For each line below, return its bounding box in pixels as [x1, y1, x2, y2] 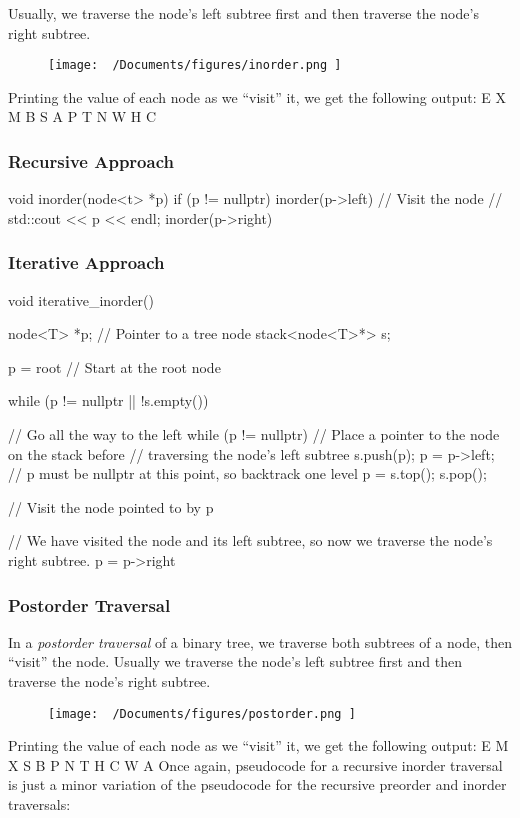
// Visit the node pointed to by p [8, 496, 214, 517]
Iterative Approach [8, 250, 165, 275]
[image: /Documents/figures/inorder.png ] [48, 58, 342, 73]
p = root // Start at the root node [8, 356, 221, 377]
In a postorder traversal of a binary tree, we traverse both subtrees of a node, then [8, 631, 512, 652]
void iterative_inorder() [8, 289, 154, 310]
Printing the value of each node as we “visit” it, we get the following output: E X [8, 86, 506, 107]
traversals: [8, 794, 71, 815]
